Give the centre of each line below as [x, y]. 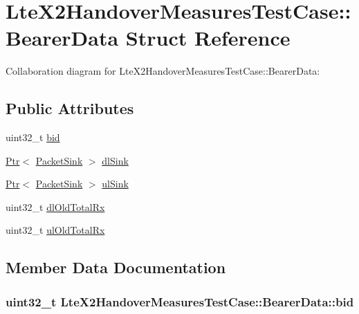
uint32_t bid [33, 137]
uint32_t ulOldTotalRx [55, 230]
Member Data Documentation [116, 267]
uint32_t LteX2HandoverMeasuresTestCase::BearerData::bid [180, 301]
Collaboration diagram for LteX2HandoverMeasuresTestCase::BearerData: [163, 71]
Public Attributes [70, 108]
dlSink [115, 160]
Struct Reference [208, 38]
